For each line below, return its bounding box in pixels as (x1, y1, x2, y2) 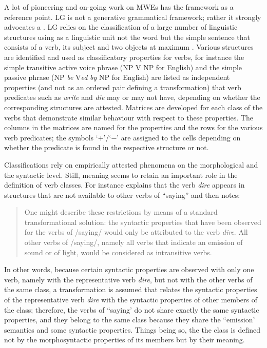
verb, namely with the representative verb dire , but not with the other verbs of (4, 274, 253, 284)
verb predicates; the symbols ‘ (4, 132, 98, 142)
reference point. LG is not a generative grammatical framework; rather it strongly (4, 11, 261, 22)
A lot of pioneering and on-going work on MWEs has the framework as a (4, 2, 234, 12)
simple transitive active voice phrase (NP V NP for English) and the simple (4, 62, 242, 72)
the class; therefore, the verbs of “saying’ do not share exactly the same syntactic (4, 304, 259, 315)
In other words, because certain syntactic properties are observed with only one (4, 264, 254, 275)
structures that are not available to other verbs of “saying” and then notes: (4, 189, 240, 200)
